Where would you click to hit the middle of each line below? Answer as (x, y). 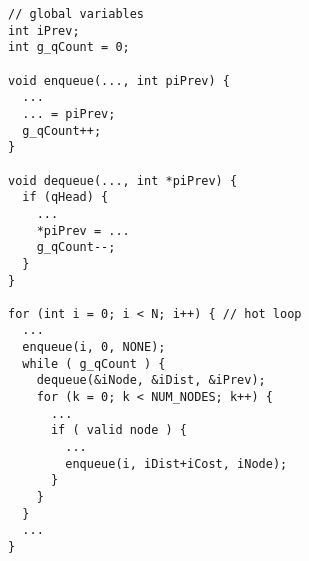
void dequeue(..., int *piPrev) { (123, 180)
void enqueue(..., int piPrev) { (119, 80)
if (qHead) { (65, 197)
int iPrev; (44, 30)
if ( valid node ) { (118, 430)
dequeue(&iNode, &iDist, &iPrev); (151, 380)
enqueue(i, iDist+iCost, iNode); (176, 463)
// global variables (76, 14)
